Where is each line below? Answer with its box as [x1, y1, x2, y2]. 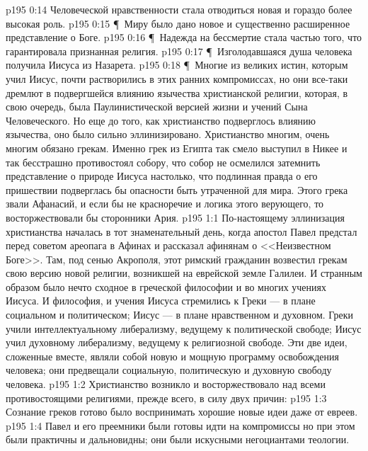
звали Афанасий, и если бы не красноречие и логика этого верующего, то [6, 196, 324, 211]
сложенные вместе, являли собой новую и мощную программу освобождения [6, 348, 339, 363]
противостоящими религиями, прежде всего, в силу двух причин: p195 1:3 [6, 390, 327, 405]
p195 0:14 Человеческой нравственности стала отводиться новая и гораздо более [6, 2, 352, 16]
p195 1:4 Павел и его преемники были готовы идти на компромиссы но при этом [6, 418, 355, 433]
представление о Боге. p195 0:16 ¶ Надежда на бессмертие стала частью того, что [6, 30, 362, 45]
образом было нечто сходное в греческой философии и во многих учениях [6, 279, 326, 294]
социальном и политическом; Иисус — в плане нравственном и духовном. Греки [6, 307, 354, 322]
